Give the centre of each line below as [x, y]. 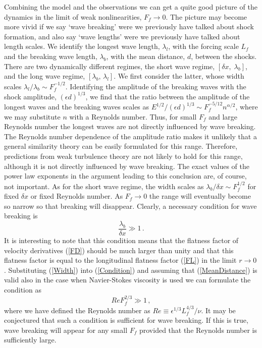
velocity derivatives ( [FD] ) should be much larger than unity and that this [119, 250]
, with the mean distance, [146, 56]
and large [223, 116]
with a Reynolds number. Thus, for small [133, 116]
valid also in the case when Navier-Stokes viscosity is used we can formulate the [127, 280]
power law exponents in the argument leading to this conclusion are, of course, [125, 176]
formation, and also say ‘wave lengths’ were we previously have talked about [122, 36]
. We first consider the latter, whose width [179, 76]
